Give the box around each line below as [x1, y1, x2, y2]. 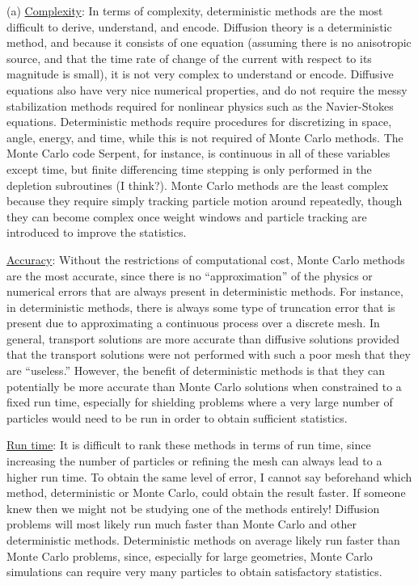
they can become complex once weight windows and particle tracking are [6, 208, 367, 225]
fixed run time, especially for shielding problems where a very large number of [6, 394, 393, 410]
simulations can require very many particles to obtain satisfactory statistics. [6, 563, 382, 580]
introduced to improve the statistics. [6, 224, 187, 241]
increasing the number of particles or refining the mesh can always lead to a [6, 452, 382, 469]
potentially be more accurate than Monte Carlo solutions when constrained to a [6, 377, 402, 394]
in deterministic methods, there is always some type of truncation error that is [6, 298, 395, 315]
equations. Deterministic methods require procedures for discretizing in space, [6, 113, 392, 130]
